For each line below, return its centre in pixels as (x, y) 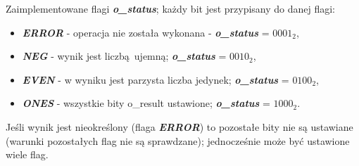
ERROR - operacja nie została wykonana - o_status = (146, 32)
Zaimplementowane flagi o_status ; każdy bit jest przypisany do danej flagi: (171, 8)
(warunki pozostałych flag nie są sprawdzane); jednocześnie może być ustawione (178, 140)
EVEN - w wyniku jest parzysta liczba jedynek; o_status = (156, 79)
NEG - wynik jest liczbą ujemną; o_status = (124, 56)
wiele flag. (27, 154)
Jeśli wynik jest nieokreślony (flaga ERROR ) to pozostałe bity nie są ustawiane (179, 126)
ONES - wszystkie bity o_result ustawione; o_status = (146, 103)
